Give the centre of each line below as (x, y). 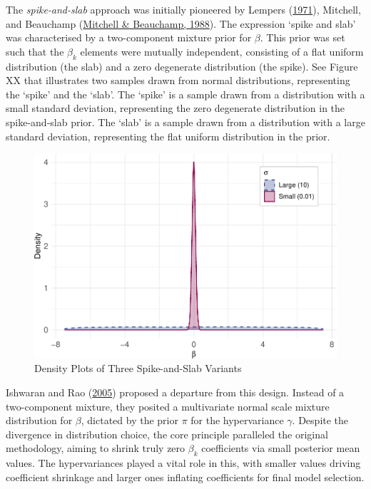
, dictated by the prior (129, 420)
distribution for (39, 420)
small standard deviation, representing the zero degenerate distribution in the (176, 108)
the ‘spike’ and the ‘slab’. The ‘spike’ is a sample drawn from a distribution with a (185, 94)
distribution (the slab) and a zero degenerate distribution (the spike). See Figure (182, 66)
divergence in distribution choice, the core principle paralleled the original (167, 434)
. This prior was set (303, 37)
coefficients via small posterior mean (281, 448)
